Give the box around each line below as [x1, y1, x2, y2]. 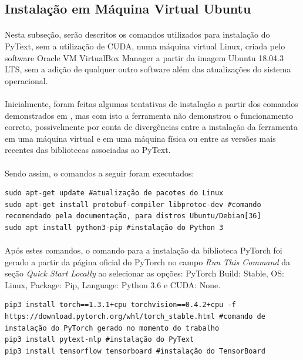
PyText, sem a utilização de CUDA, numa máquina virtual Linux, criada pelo [5, 39, 285, 52]
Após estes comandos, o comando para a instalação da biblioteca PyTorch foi [5, 244, 282, 256]
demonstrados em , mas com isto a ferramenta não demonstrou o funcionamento [5, 109, 294, 121]
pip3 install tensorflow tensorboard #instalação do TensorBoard [5, 346, 265, 355]
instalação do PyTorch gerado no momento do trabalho [5, 324, 220, 332]
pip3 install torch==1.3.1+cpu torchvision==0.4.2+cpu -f [5, 301, 236, 309]
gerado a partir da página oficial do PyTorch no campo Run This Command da [5, 255, 290, 268]
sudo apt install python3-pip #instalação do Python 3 [5, 223, 224, 232]
